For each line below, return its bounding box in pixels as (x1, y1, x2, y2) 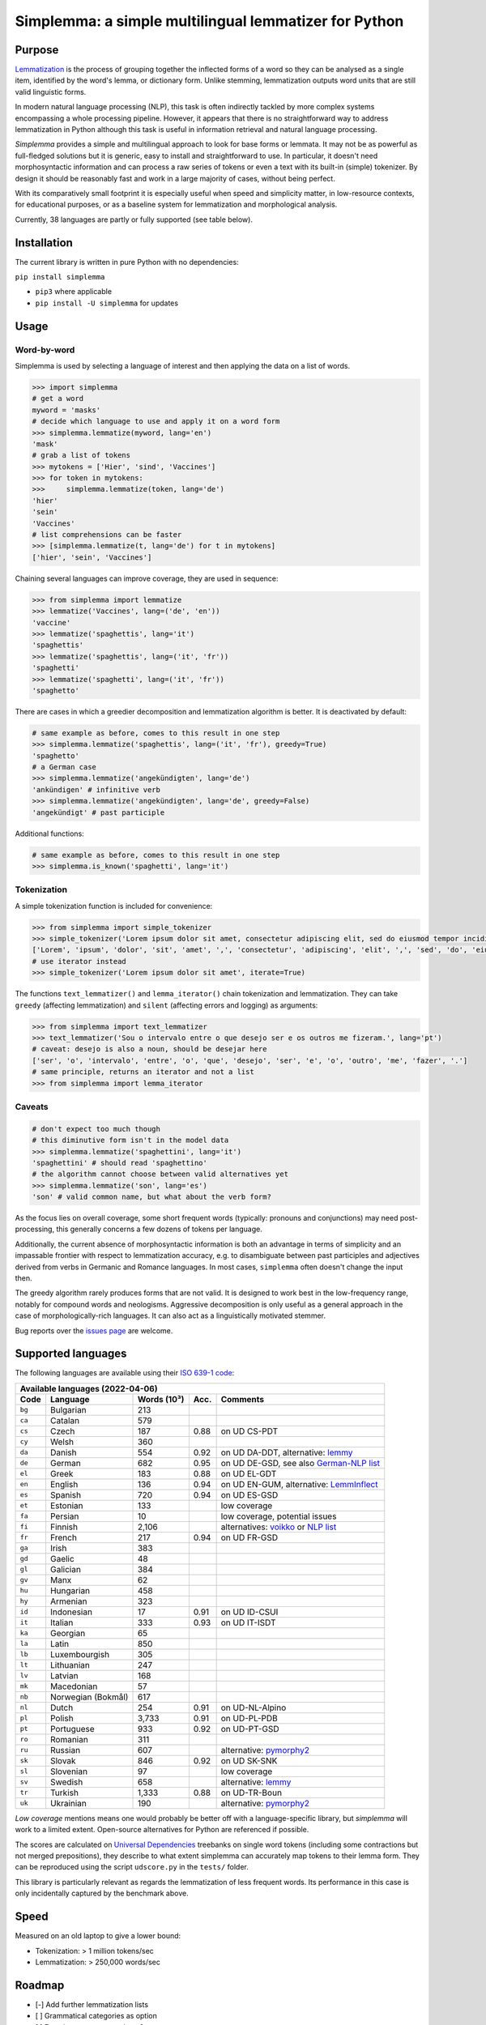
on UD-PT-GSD (220, 1723, 279, 1734)
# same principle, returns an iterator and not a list (32, 1068, 254, 1076)
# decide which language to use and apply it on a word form (32, 417, 280, 426)
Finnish (49, 1521, 79, 1533)
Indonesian (49, 1606, 93, 1618)
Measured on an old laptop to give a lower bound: (15, 1931, 181, 1941)
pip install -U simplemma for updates (35, 298, 178, 308)
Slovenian (49, 1766, 88, 1777)
